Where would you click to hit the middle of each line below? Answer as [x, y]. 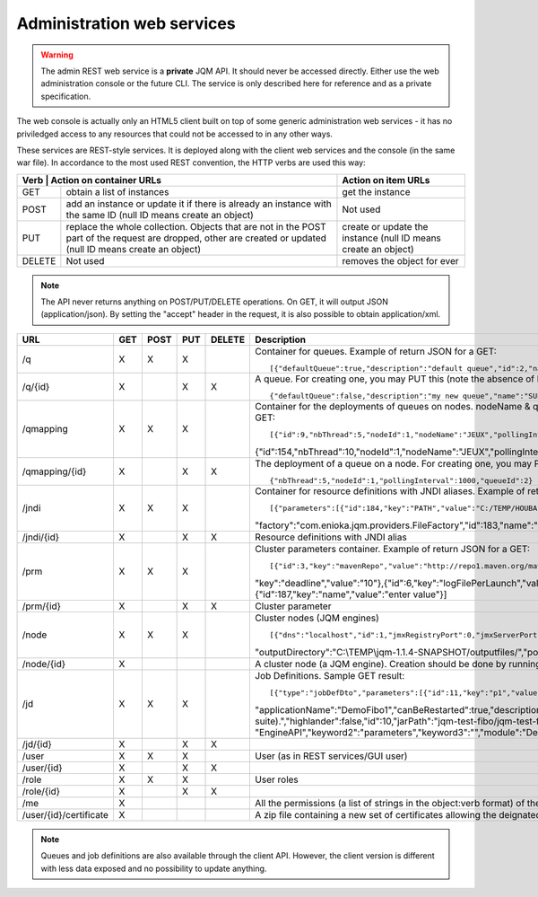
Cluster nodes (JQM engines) [317, 618]
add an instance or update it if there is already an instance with [199, 204]
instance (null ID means [391, 238]
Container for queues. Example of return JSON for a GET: [376, 351]
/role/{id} [41, 791]
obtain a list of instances [117, 191]
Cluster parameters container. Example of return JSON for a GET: [393, 549]
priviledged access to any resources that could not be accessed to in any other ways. [175, 134]
